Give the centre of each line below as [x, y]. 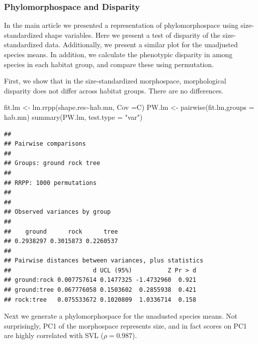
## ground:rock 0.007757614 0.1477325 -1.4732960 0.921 [100, 280]
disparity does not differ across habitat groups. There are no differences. [114, 90]
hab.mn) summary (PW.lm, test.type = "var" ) [73, 117]
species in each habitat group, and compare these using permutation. [109, 64]
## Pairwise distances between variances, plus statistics [104, 261]
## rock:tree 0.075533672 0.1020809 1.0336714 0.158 [100, 300]
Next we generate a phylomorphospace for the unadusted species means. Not [121, 316]
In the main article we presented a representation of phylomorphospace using [121, 25]
